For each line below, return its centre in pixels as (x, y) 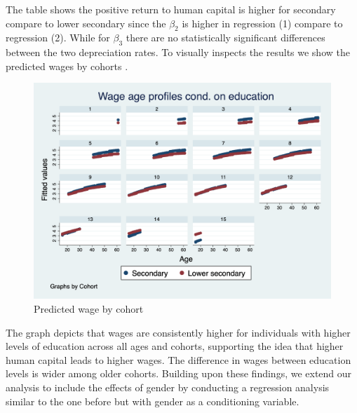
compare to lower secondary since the (86, 23)
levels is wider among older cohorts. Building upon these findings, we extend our (179, 373)
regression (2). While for (58, 38)
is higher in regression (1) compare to (262, 23)
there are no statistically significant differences (225, 38)
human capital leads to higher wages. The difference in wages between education (178, 359)
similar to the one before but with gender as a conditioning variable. (153, 401)
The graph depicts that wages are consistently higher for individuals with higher (178, 332)
